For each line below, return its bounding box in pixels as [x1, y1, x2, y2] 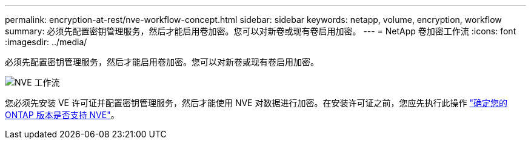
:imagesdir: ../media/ [5, 37, 87, 47]
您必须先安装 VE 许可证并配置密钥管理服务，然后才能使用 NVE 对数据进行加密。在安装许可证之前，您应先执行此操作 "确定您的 [5, 98, 507, 108]
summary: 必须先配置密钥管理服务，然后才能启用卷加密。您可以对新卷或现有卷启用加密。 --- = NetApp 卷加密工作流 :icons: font [5, 26, 516, 36]
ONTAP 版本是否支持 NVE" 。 [5, 110, 119, 120]
